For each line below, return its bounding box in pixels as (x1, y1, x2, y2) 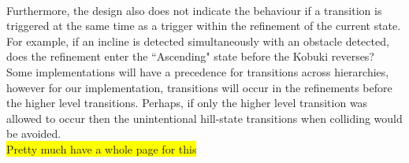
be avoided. (6, 125, 61, 142)
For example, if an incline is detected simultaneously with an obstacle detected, (6, 32, 389, 49)
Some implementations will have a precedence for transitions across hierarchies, (6, 63, 389, 80)
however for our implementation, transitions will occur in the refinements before (6, 79, 392, 95)
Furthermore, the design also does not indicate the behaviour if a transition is (6, 2, 382, 18)
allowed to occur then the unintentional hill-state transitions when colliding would (6, 109, 403, 126)
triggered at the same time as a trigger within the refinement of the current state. (6, 17, 401, 34)
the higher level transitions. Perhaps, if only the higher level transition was (6, 94, 368, 111)
